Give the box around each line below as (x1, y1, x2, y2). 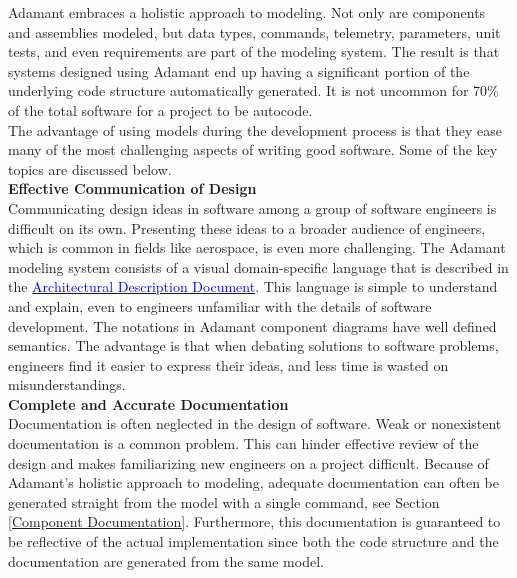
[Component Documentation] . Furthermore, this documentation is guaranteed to (8, 511, 501, 532)
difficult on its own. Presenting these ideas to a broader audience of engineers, (8, 217, 486, 238)
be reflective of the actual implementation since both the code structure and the (8, 531, 499, 552)
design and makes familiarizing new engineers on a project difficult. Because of (8, 452, 489, 473)
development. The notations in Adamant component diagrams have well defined (8, 315, 497, 336)
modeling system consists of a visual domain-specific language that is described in (8, 256, 509, 277)
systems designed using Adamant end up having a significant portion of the (8, 60, 470, 81)
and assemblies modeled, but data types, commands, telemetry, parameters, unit (8, 21, 501, 42)
